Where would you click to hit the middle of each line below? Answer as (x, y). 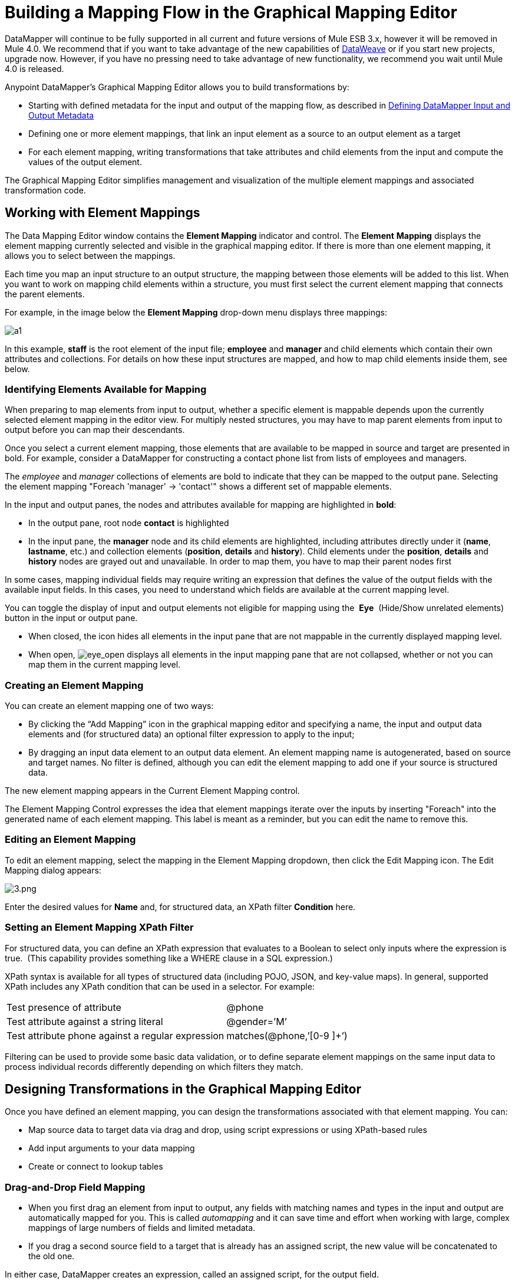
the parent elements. (45, 294)
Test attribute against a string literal (85, 1021)
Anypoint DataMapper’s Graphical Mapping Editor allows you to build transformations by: (177, 87)
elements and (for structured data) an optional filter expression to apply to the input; (192, 734)
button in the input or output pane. (71, 618)
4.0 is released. (34, 68)
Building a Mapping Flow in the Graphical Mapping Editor (231, 12)
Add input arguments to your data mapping (112, 1148)
